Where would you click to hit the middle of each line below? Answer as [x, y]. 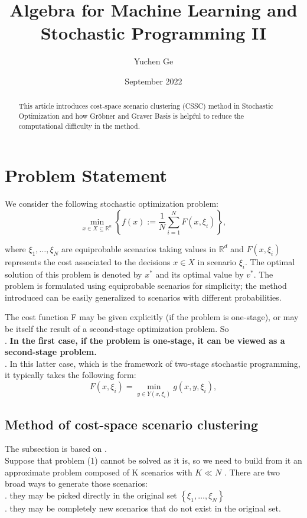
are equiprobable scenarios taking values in [139, 248]
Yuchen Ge [153, 61]
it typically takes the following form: [71, 375]
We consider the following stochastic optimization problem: [112, 203]
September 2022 [153, 81]
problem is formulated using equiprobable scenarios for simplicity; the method [146, 286]
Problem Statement [86, 175]
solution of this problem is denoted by [74, 274]
